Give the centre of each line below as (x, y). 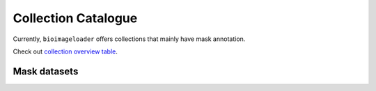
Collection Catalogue (75, 18)
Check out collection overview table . (65, 51)
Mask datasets (46, 71)
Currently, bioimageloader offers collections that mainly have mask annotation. (129, 39)
